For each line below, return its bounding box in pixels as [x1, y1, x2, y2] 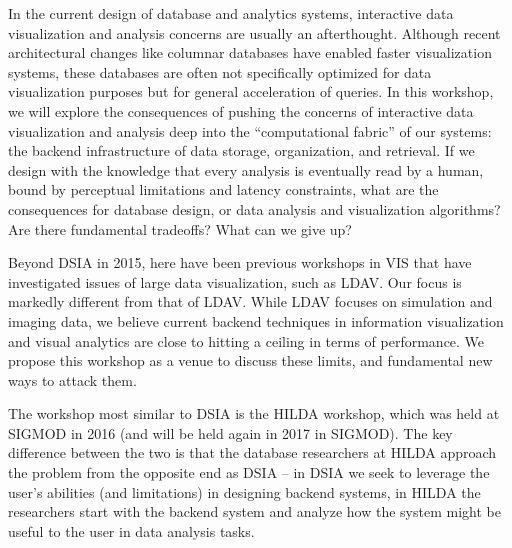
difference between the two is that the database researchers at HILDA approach [8, 442, 497, 463]
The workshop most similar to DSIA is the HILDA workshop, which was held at [8, 403, 500, 424]
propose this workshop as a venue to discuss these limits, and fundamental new [8, 350, 493, 371]
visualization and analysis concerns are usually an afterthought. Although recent [8, 22, 501, 43]
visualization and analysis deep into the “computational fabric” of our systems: [8, 120, 492, 141]
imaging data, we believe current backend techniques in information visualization [8, 310, 504, 331]
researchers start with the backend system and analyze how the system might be [8, 501, 501, 522]
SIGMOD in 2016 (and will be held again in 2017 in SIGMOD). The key [8, 422, 453, 443]
